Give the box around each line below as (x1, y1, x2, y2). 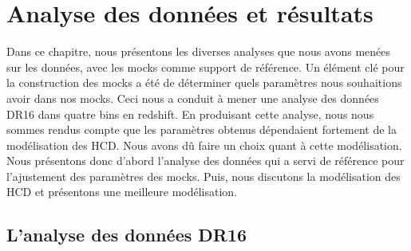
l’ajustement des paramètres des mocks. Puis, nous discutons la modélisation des (6, 167, 401, 184)
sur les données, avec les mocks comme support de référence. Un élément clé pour (6, 58, 405, 75)
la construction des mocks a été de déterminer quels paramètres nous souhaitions (6, 74, 402, 91)
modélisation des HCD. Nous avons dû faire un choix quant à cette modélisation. (6, 136, 402, 153)
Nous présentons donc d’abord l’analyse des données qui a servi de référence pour (6, 152, 405, 169)
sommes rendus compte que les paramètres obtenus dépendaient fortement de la (6, 121, 397, 138)
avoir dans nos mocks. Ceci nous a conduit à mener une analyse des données (6, 89, 379, 106)
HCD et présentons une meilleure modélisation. (6, 183, 238, 200)
